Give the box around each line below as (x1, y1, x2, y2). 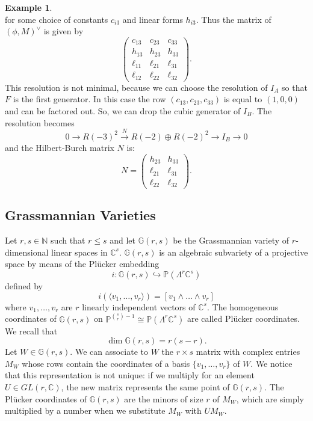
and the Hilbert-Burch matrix (5, 141, 114, 153)
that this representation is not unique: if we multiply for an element (5, 369, 255, 381)
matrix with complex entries (196, 345, 300, 358)
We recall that (5, 324, 58, 337)
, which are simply (236, 392, 304, 405)
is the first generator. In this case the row (13, 93, 166, 105)
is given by (43, 25, 84, 37)
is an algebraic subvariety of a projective (159, 245, 308, 258)
